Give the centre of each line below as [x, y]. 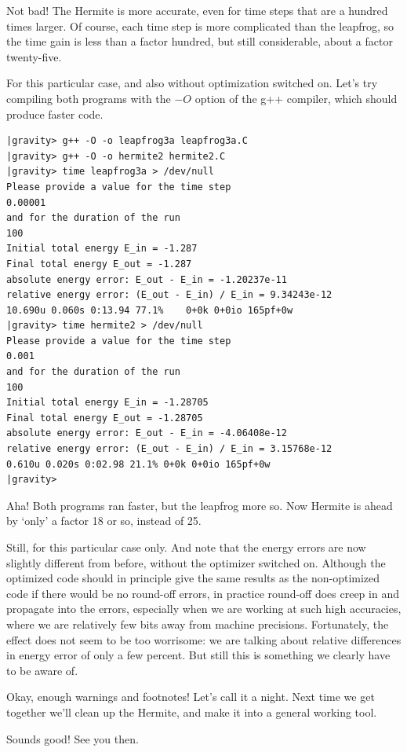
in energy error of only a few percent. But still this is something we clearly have [198, 655]
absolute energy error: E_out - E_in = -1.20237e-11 [147, 279]
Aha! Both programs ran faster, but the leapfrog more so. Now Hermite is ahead [200, 505]
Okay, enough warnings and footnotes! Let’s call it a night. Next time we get [191, 697]
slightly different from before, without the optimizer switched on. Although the [196, 562]
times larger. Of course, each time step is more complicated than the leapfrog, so [200, 26]
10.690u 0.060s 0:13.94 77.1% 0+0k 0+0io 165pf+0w [150, 310]
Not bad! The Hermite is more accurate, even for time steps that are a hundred [197, 10]
